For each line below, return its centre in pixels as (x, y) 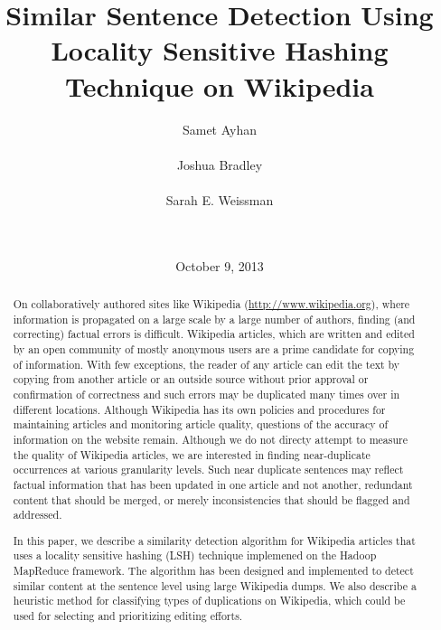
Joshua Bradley (220, 164)
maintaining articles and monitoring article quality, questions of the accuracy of (201, 424)
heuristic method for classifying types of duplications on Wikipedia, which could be (209, 601)
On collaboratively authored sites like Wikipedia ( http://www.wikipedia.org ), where (211, 304)
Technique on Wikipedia (220, 85)
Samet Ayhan (220, 129)
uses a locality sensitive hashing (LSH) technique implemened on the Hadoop (195, 555)
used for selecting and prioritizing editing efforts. (128, 616)
